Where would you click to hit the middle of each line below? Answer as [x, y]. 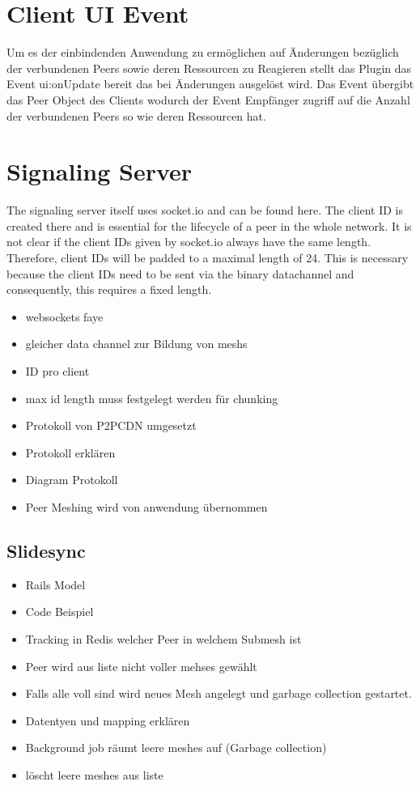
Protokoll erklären [70, 452]
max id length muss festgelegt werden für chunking [152, 398]
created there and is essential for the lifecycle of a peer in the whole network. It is [209, 225]
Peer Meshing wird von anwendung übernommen [146, 506]
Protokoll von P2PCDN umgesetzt [111, 425]
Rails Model [55, 584]
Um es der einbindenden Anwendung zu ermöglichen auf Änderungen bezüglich [203, 52]
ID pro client [57, 370]
